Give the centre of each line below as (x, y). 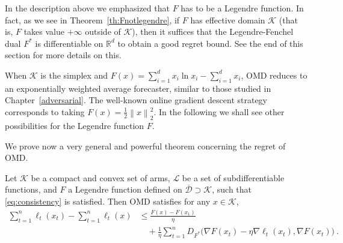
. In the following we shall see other (219, 111)
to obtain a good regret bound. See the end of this (210, 43)
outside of (103, 31)
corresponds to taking (45, 111)
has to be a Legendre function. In (242, 8)
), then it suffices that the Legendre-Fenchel (213, 31)
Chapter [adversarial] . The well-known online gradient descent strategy (136, 100)
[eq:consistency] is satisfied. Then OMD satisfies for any (108, 201)
